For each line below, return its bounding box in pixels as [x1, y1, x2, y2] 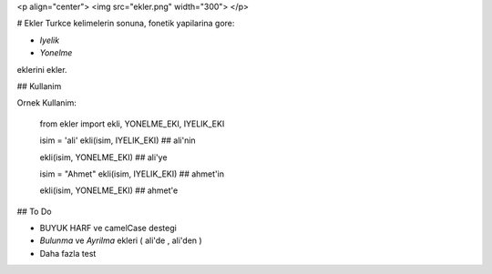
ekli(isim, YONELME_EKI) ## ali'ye [39, 151, 168, 163]
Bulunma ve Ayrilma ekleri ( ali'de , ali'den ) [39, 235, 202, 246]
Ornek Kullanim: [16, 97, 77, 108]
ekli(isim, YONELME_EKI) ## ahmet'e [39, 185, 179, 196]
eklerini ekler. [16, 64, 67, 75]
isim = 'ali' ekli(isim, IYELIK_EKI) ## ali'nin [39, 135, 196, 146]
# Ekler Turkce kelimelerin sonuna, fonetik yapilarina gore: [16, 18, 235, 29]
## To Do [16, 206, 52, 217]
